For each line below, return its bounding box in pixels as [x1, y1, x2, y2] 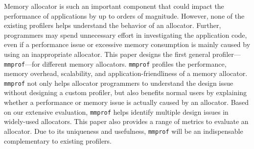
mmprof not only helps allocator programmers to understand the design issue [4, 77, 233, 88]
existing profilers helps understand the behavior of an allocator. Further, [4, 20, 221, 30]
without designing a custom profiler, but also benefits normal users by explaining [4, 87, 247, 98]
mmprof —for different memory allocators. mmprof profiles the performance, [4, 58, 227, 69]
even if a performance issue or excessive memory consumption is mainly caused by [4, 39, 251, 50]
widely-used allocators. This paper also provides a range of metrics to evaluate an [4, 116, 249, 126]
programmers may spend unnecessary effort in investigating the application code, [4, 29, 247, 40]
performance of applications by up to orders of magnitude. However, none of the [4, 10, 245, 21]
